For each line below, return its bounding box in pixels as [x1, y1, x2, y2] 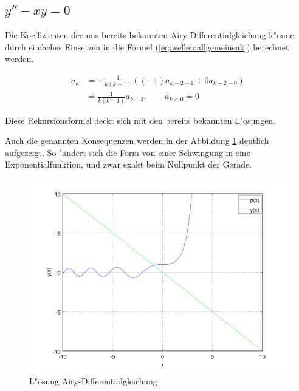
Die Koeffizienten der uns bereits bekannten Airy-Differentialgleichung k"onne [5, 29, 294, 41]
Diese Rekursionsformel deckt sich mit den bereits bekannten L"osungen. [5, 114, 276, 126]
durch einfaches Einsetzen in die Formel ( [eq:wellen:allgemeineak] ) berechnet [5, 40, 289, 53]
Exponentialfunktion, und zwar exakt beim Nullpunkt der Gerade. [5, 158, 252, 171]
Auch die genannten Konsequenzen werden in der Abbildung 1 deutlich [5, 134, 269, 147]
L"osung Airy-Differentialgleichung [29, 374, 157, 387]
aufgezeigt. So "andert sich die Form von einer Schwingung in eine [5, 146, 250, 158]
